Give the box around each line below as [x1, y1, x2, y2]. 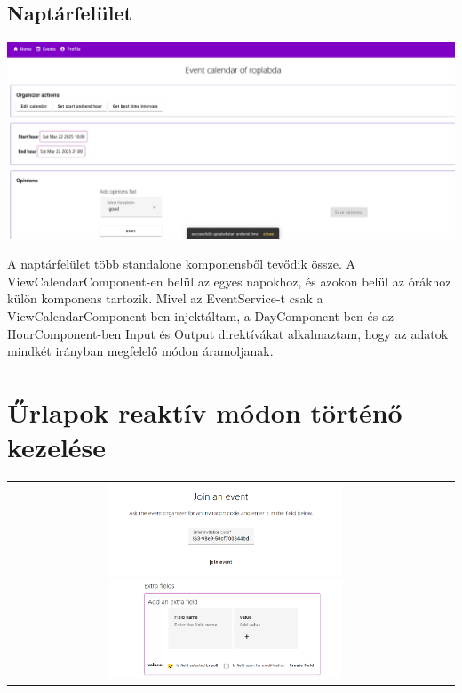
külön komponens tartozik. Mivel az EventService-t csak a [7, 289, 323, 308]
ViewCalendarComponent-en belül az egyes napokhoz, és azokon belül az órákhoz [7, 271, 451, 290]
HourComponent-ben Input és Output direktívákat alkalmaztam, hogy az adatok [7, 324, 449, 342]
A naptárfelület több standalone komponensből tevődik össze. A [7, 254, 355, 273]
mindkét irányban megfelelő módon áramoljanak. [7, 342, 274, 360]
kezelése [7, 429, 107, 465]
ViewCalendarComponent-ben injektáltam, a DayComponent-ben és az [7, 307, 394, 326]
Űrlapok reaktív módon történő [7, 394, 402, 431]
